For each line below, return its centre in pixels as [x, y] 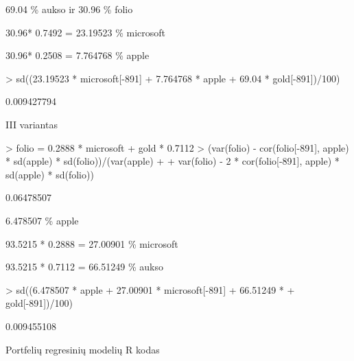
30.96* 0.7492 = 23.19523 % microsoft [86, 32]
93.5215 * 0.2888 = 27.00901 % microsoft [92, 243]
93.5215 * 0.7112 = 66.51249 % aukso [84, 267]
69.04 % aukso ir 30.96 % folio [69, 9]
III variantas [32, 124]
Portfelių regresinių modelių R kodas [83, 349]
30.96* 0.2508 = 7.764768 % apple [78, 55]
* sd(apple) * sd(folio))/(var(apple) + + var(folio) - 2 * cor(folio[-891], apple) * [173, 161]
